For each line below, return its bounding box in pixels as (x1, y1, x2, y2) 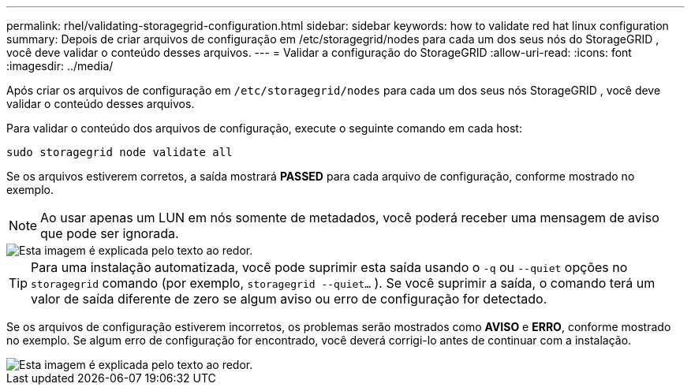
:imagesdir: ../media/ (6, 59, 114, 73)
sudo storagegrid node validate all (6, 146, 233, 158)
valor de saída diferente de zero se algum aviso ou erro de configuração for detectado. (31, 291, 547, 307)
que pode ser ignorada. (40, 225, 179, 241)
